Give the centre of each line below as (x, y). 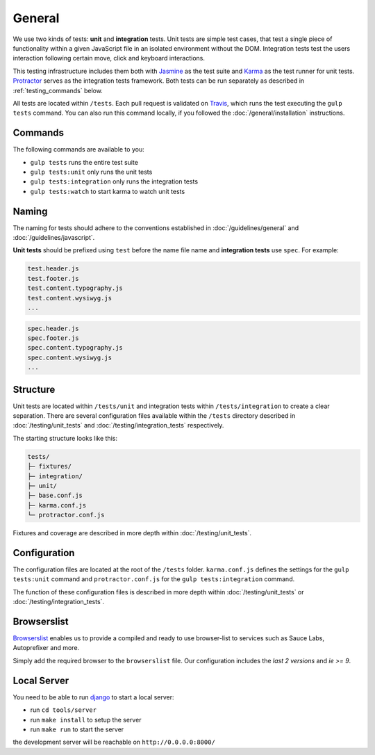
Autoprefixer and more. (46, 648)
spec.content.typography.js (75, 348)
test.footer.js (53, 278)
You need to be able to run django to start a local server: (93, 697)
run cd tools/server (64, 710)
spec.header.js (53, 328)
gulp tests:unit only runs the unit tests (91, 172)
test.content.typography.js (75, 288)
